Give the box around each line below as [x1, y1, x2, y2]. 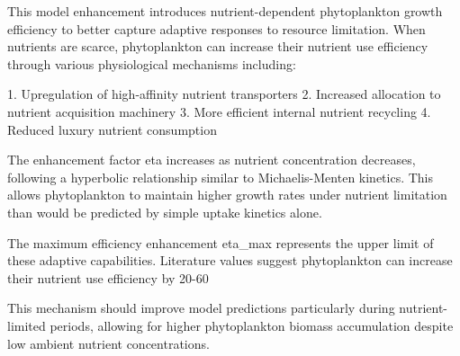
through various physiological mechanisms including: [7, 54, 296, 73]
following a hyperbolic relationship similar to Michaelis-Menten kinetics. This [7, 167, 434, 186]
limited [7, 316, 46, 334]
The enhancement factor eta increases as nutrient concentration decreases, [7, 150, 416, 169]
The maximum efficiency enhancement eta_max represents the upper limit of [7, 233, 434, 252]
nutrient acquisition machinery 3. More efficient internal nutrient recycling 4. [7, 102, 431, 120]
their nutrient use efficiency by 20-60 [7, 268, 209, 287]
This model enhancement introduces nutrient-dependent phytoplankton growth [7, 2, 443, 20]
